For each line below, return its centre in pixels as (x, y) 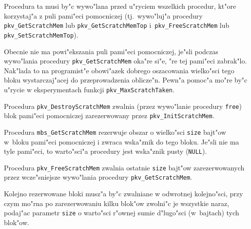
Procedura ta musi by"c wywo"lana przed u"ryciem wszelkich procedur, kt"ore (120, 6)
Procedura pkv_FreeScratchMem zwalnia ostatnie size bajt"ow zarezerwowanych (124, 167)
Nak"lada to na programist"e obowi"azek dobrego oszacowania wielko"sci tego (119, 70)
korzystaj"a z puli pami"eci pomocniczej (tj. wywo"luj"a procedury (103, 15)
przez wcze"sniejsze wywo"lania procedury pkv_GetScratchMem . (98, 177)
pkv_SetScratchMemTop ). (41, 34)
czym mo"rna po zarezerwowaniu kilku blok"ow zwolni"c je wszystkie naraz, (117, 203)
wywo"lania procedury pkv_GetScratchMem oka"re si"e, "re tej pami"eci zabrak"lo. (125, 61)
